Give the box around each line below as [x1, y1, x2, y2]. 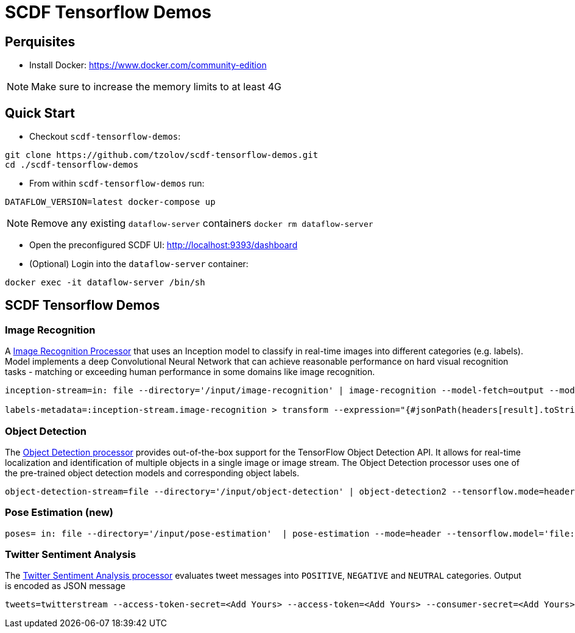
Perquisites [5, 34, 76, 49]
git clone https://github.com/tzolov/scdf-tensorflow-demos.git [5, 150, 319, 160]
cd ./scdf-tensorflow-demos [5, 160, 139, 170]
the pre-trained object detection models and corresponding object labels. [5, 467, 300, 478]
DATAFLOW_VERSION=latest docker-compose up [5, 197, 216, 207]
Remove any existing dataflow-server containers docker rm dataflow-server [31, 217, 373, 230]
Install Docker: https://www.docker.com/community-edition [29, 60, 267, 71]
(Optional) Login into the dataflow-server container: [29, 259, 249, 270]
